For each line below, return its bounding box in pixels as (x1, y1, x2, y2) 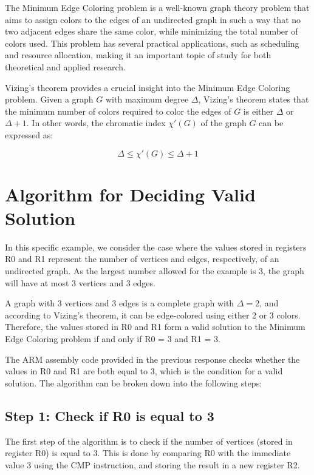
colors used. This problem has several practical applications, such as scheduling (5, 36, 299, 49)
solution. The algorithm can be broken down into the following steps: (5, 376, 262, 389)
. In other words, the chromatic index (26, 116, 166, 129)
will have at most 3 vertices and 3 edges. (5, 276, 155, 289)
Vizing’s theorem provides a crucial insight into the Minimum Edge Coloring (5, 81, 290, 93)
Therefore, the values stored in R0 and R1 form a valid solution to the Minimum (5, 320, 305, 333)
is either (243, 104, 273, 117)
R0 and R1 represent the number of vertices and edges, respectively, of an (5, 252, 279, 265)
